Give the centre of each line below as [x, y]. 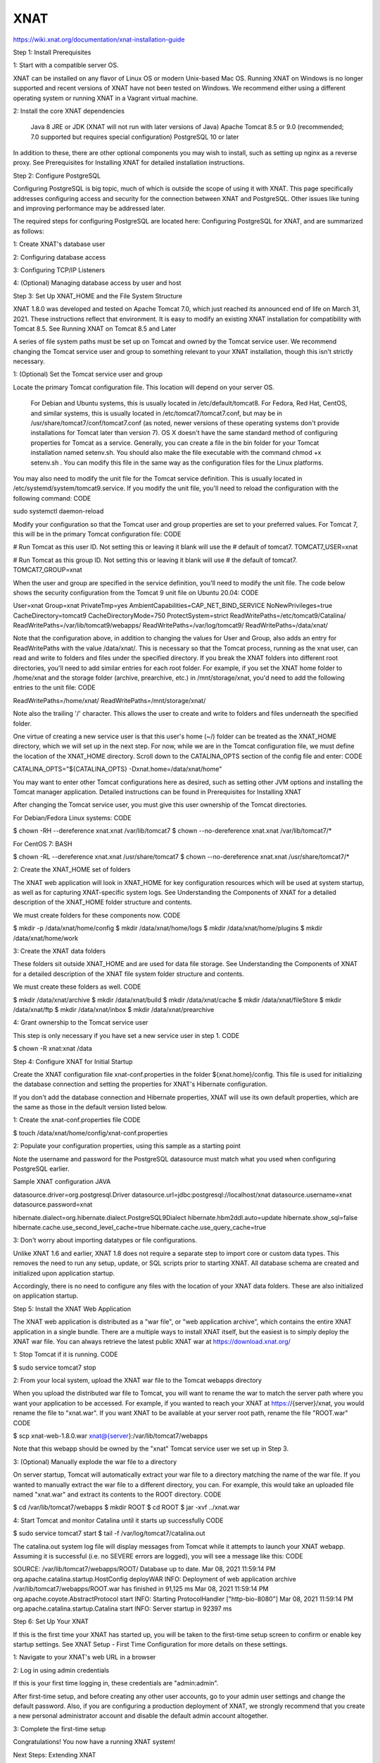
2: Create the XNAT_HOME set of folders [72, 870]
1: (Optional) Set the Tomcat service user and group [88, 374]
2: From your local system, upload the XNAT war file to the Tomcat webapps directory [137, 1380]
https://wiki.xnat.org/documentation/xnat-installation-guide [99, 39]
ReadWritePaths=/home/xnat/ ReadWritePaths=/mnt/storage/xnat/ [109, 700]
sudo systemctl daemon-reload [58, 511]
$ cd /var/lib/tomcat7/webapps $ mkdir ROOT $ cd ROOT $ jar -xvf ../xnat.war [126, 1507]
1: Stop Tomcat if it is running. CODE [66, 1355]
